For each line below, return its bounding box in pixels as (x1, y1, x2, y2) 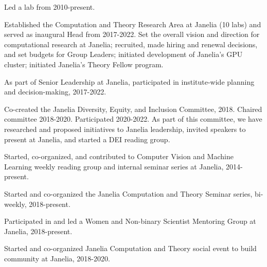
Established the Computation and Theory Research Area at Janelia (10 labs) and (4, 18, 261, 29)
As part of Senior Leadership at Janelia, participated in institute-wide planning (4, 76, 255, 87)
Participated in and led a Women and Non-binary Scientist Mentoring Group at (4, 216, 256, 226)
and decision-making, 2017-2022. (4, 86, 106, 97)
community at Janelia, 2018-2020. (4, 253, 110, 263)
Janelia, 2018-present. (4, 225, 73, 236)
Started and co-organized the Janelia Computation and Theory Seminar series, (4, 188, 253, 199)
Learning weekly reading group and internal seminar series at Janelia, (4, 161, 224, 171)
